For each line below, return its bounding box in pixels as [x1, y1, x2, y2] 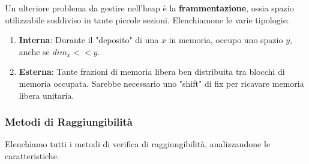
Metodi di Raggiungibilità [5, 114, 133, 129]
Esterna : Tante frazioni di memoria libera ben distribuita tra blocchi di [19, 65, 285, 78]
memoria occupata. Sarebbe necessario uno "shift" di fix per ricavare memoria [19, 77, 304, 89]
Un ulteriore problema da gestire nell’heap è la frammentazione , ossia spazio [5, 2, 294, 14]
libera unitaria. [19, 89, 74, 101]
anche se [19, 45, 50, 57]
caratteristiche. [5, 149, 59, 162]
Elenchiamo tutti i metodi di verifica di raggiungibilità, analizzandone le [5, 138, 271, 150]
